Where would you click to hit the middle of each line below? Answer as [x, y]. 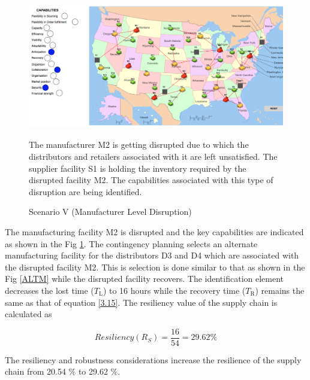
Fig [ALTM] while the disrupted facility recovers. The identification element [145, 279]
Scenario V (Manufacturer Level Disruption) [110, 212]
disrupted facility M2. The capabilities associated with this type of [151, 180]
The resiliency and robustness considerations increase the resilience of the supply [153, 359]
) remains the [280, 290]
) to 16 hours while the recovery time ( [174, 290]
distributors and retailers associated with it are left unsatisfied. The [153, 156]
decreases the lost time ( [49, 290]
